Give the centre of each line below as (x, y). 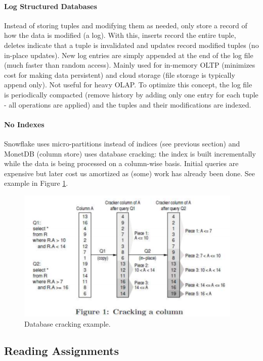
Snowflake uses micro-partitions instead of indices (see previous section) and (122, 143)
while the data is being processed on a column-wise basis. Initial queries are (121, 163)
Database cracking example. (68, 323)
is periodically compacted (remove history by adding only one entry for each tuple (131, 94)
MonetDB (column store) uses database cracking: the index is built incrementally (130, 153)
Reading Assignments (61, 351)
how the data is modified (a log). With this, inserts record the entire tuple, (120, 35)
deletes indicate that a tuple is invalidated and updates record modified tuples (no (131, 45)
